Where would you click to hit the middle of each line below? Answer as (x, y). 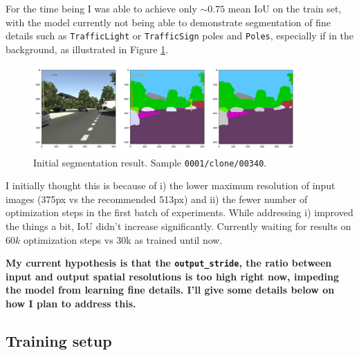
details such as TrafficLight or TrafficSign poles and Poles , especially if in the (180, 36)
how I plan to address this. (71, 304)
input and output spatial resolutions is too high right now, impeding (173, 276)
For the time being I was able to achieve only (101, 8)
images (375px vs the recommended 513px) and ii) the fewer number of (157, 199)
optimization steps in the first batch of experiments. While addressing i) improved (179, 212)
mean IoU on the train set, (285, 8)
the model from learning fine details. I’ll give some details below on (170, 290)
